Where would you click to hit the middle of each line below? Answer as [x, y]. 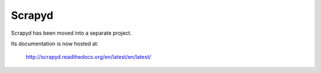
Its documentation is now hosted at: [55, 44]
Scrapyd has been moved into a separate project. [71, 33]
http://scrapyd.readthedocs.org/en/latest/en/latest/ [89, 57]
